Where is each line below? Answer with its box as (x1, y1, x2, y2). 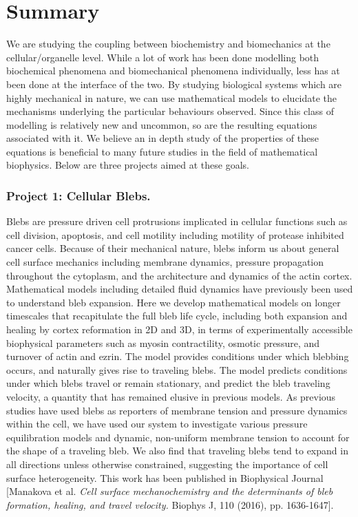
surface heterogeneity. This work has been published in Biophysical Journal (6, 470, 324, 485)
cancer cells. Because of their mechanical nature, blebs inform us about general (6, 241, 339, 255)
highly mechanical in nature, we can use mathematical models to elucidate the (6, 90, 337, 105)
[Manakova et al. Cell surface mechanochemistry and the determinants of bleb (6, 484, 333, 498)
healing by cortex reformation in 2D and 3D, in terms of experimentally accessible (6, 322, 352, 337)
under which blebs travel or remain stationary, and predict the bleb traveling (6, 376, 330, 390)
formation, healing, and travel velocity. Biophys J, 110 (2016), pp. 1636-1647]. (6, 497, 334, 511)
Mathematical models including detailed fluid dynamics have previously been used (6, 282, 353, 296)
